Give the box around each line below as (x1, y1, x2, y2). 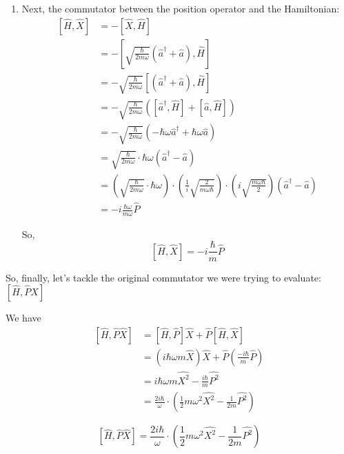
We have (6, 310, 41, 325)
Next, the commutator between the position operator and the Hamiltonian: (21, 1, 340, 15)
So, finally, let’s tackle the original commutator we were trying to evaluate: (6, 270, 321, 284)
